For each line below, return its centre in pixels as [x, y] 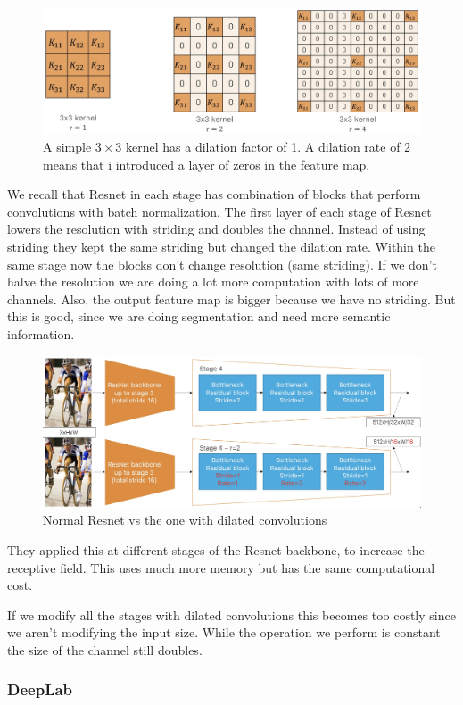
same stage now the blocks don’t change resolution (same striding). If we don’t [222, 264]
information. [41, 333]
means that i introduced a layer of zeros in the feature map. [207, 164]
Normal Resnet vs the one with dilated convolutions [185, 520]
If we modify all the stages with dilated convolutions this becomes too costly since [231, 614]
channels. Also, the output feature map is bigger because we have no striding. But [231, 299]
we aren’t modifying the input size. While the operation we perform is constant [224, 632]
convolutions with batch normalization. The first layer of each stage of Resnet [219, 211]
